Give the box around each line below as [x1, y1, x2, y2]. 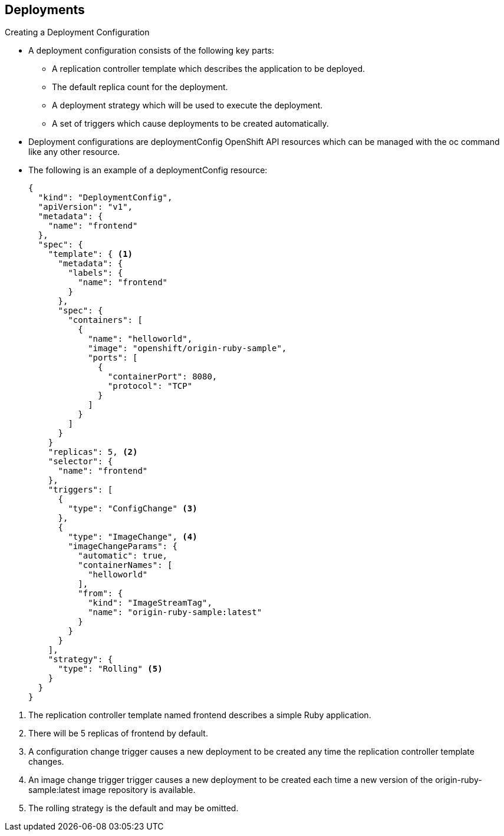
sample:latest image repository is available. [28, 785, 196, 795]
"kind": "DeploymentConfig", [38, 193, 173, 203]
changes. [28, 756, 64, 767]
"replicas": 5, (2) [48, 447, 138, 457]
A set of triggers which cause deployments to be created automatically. [52, 118, 329, 129]
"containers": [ [68, 315, 143, 325]
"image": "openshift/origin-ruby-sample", [88, 343, 287, 353]
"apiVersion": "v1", [38, 202, 133, 212]
